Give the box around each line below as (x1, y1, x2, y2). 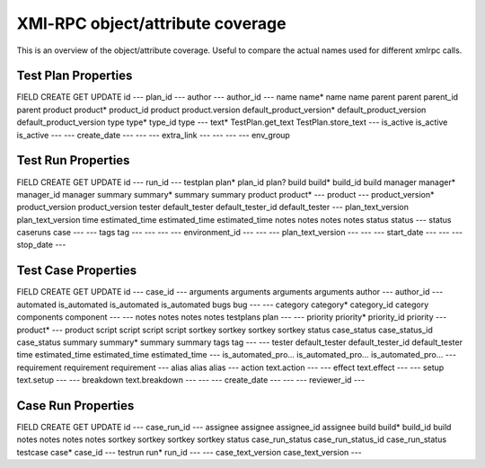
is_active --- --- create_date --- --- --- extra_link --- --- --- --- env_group (16, 129, 291, 140)
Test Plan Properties (16, 68, 133, 84)
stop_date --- (16, 239, 66, 251)
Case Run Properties (16, 398, 135, 413)
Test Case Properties (16, 263, 137, 278)
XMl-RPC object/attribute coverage (16, 13, 287, 33)
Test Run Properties (16, 153, 130, 168)
